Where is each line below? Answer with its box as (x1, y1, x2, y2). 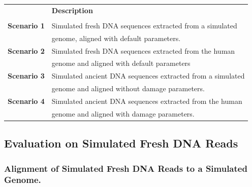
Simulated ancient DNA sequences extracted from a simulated (51, 70, 245, 81)
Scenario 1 (8, 20, 45, 30)
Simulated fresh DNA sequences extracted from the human (51, 45, 235, 56)
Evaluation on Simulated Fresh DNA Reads (4, 135, 238, 151)
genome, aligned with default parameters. (51, 32, 181, 43)
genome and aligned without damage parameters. (51, 83, 205, 94)
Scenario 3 (8, 70, 45, 81)
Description (51, 5, 93, 15)
